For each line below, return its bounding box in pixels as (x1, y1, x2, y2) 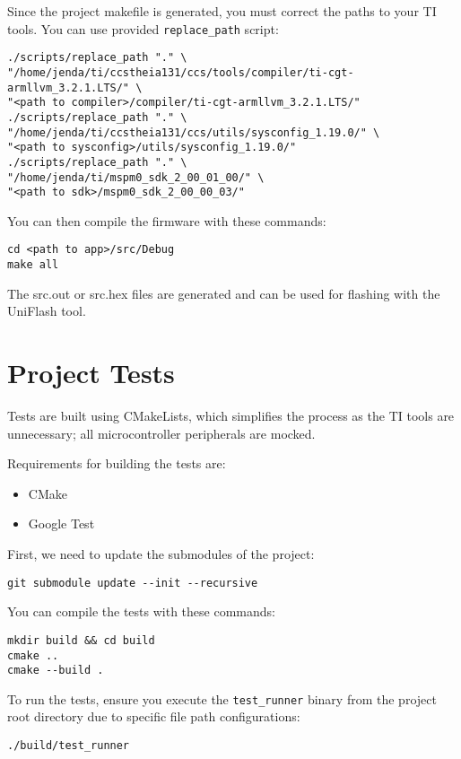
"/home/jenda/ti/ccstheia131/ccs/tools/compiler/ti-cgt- (7, 65, 354, 79)
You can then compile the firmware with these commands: (7, 211, 326, 230)
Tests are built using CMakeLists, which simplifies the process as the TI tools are (7, 406, 455, 425)
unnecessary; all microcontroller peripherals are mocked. (7, 423, 316, 442)
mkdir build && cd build (7, 633, 155, 647)
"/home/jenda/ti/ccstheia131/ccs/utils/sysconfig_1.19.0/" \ (7, 126, 380, 139)
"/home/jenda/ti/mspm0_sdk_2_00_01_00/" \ (7, 170, 265, 184)
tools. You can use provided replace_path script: (7, 19, 279, 38)
